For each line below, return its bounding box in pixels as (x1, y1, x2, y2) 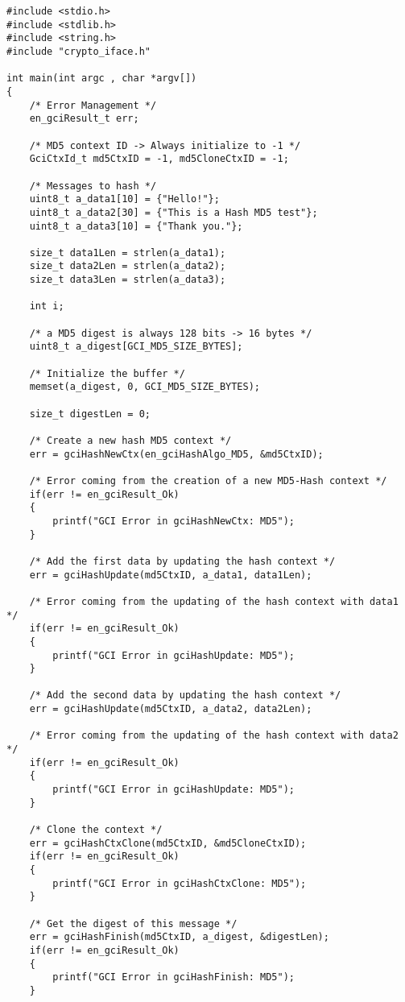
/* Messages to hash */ (29, 180, 157, 192)
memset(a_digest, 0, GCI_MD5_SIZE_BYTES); (29, 381, 260, 393)
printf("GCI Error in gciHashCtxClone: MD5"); (52, 877, 307, 889)
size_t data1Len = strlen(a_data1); (29, 246, 226, 259)
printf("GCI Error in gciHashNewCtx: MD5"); (52, 515, 295, 527)
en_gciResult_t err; (29, 113, 139, 125)
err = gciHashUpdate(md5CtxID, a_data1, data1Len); (29, 569, 312, 581)
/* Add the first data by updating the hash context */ (29, 555, 336, 567)
